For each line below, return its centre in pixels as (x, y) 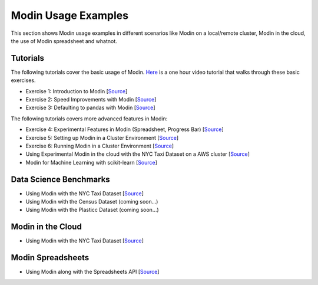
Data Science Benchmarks (60, 179)
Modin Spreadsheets (50, 258)
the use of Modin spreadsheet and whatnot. (64, 41)
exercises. (23, 80)
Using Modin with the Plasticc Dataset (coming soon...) (92, 210)
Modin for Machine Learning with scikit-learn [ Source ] (91, 162)
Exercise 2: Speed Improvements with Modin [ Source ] (91, 100)
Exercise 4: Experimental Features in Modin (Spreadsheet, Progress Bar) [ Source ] (125, 129)
